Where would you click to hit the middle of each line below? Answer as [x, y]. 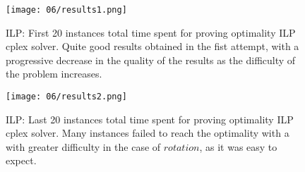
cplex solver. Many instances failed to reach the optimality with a [148, 133]
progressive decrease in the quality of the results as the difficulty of [151, 60]
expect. [21, 160]
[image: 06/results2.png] [66, 97]
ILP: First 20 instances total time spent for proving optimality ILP [151, 32]
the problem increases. [54, 74]
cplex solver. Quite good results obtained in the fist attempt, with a [152, 46]
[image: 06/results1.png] [66, 10]
